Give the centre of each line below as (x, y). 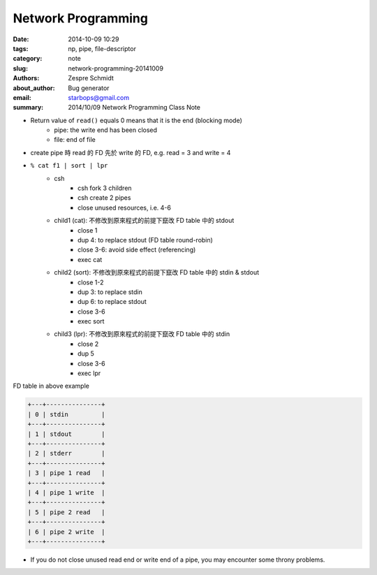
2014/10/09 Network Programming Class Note (134, 108)
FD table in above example (51, 386)
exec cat (90, 259)
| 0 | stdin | (66, 414)
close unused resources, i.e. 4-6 (124, 208)
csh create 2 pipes (104, 198)
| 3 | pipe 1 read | (66, 473)
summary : (28, 108)
